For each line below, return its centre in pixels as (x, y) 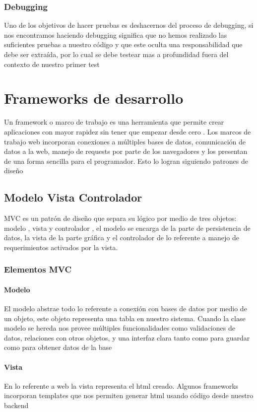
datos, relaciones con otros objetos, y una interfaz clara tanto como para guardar (127, 337)
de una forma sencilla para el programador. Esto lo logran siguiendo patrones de (126, 161)
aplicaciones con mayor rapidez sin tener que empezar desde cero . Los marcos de (128, 131)
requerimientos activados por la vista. (61, 247)
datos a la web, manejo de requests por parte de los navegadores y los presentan (126, 151)
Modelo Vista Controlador (73, 197)
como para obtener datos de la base (58, 347)
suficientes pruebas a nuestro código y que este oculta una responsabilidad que (123, 44)
